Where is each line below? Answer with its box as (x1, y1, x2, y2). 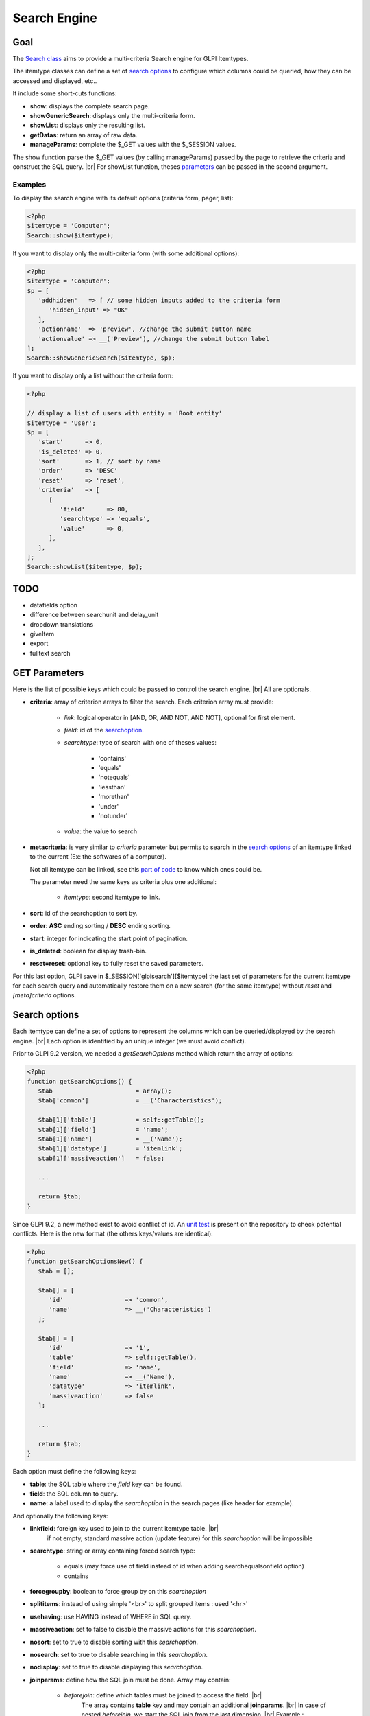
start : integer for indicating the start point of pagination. (29, 934, 188, 942)
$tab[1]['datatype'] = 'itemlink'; (38, 1145, 183, 1152)
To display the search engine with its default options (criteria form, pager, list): (12, 194, 234, 202)
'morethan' (98, 793, 129, 801)
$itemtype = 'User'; (27, 419, 96, 427)
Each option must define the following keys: (12, 1468, 136, 1476)
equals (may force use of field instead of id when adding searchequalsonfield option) (64, 1562, 305, 1570)
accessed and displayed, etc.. (12, 76, 97, 85)
